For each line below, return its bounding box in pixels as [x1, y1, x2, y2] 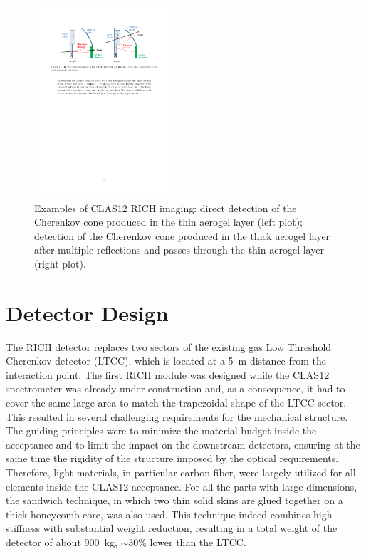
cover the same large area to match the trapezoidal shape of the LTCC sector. [6, 395, 347, 410]
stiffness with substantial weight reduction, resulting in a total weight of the [6, 521, 338, 535]
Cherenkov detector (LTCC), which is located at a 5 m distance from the [6, 353, 326, 368]
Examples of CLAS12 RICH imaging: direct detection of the [34, 200, 297, 215]
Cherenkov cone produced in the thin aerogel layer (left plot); [34, 214, 303, 229]
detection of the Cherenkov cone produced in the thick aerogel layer [34, 228, 330, 243]
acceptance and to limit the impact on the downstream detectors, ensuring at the [6, 437, 360, 451]
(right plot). [34, 256, 86, 271]
